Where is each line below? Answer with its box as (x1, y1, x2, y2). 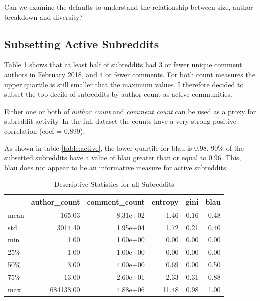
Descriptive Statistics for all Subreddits (54, 179, 174, 189)
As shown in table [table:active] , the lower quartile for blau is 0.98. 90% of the (4, 142, 244, 153)
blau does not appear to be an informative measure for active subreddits (4, 162, 226, 172)
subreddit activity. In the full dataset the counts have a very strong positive (4, 116, 237, 126)
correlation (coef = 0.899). (4, 125, 85, 136)
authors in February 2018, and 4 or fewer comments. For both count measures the (4, 69, 255, 79)
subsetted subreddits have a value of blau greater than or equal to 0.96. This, (4, 152, 241, 163)
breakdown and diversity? (4, 11, 83, 22)
